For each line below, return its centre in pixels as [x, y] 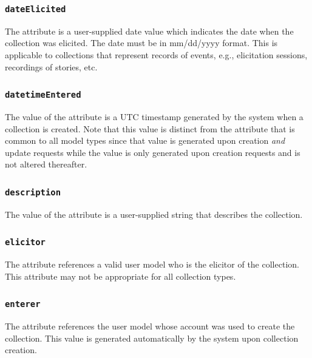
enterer [23, 304]
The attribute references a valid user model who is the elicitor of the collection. [152, 264]
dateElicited [36, 9]
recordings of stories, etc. [51, 66]
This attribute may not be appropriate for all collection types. [120, 276]
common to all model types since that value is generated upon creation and [145, 140]
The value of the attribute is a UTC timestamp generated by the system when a [154, 116]
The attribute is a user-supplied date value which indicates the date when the [149, 31]
